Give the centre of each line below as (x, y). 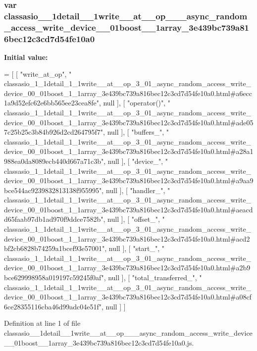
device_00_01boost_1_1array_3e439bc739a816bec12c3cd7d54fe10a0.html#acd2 (127, 238)
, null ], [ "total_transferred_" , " (153, 277)
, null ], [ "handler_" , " (136, 190)
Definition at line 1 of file (42, 323)
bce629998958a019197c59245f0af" (54, 277)
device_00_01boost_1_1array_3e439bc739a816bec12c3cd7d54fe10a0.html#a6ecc (128, 93)
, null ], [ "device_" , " (136, 161)
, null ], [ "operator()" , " (135, 103)
